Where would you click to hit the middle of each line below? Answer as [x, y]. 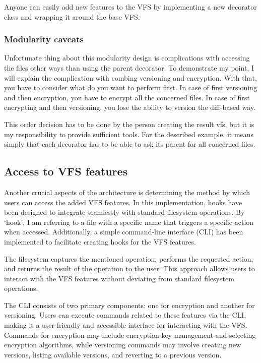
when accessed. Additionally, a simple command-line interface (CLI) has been [124, 232]
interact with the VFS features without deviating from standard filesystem [119, 278]
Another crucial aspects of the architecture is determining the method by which [127, 192]
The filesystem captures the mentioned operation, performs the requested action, [129, 258]
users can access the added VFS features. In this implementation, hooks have [123, 202]
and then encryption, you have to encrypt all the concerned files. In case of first [127, 97]
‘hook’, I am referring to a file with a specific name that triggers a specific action [129, 222]
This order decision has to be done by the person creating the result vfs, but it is [129, 124]
